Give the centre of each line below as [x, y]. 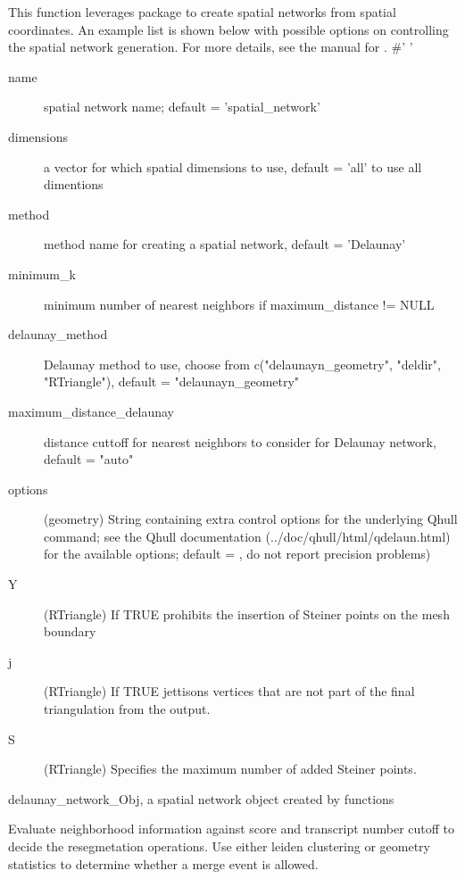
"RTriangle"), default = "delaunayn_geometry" [172, 381]
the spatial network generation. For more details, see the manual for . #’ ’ [211, 47]
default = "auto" [89, 459]
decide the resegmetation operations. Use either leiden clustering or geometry [220, 846]
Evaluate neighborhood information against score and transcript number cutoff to [232, 829]
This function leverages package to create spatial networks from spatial [202, 12]
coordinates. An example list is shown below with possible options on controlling [228, 29]
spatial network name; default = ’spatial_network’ [182, 107]
